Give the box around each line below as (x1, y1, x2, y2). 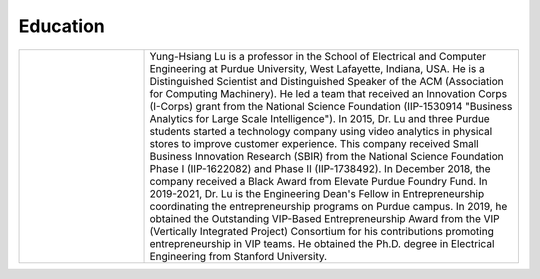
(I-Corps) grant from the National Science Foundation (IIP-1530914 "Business (149, 99, 513, 113)
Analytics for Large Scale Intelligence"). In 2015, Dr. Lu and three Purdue (149, 111, 490, 125)
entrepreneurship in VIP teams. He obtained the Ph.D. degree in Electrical (149, 236, 495, 250)
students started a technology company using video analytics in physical (149, 124, 493, 138)
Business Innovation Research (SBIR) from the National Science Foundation (149, 149, 504, 163)
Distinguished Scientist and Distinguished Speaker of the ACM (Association (149, 74, 504, 88)
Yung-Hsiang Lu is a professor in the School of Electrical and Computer (149, 49, 487, 63)
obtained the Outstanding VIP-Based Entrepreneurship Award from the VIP (149, 211, 500, 225)
